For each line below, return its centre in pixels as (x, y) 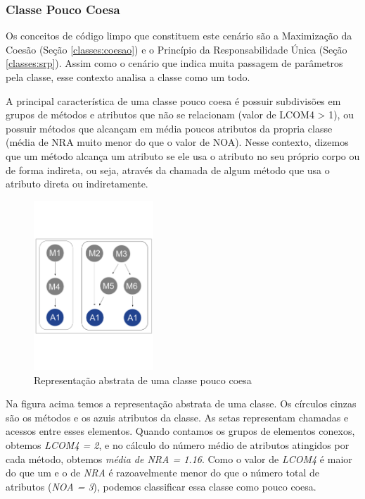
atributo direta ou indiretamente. (77, 184)
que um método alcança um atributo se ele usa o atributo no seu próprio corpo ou (183, 155)
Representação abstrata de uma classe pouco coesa (143, 380)
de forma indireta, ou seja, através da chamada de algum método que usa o (168, 170)
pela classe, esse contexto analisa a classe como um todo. (128, 77)
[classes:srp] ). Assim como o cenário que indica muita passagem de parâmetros (174, 63)
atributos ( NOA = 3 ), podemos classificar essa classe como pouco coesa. (161, 486)
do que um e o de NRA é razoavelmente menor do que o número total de (163, 473)
